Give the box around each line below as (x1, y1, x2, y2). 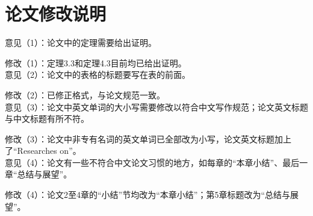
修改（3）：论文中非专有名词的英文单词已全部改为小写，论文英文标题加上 (5, 132, 291, 145)
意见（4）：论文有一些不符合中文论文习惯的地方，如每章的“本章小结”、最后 (5, 156, 300, 168)
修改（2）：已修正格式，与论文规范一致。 (5, 88, 165, 101)
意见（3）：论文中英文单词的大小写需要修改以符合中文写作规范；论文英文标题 (5, 100, 308, 113)
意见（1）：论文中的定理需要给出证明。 (5, 36, 156, 49)
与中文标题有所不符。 (5, 112, 89, 125)
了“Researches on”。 (5, 144, 81, 157)
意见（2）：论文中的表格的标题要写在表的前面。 (5, 68, 190, 81)
